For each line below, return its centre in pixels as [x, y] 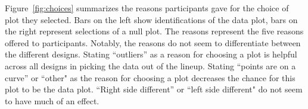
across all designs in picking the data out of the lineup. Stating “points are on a [150, 65]
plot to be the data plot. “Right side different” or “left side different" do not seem [154, 89]
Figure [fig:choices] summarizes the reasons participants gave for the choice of [147, 8]
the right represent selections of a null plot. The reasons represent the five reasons [154, 31]
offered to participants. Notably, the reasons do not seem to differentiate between [153, 42]
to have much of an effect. [52, 100]
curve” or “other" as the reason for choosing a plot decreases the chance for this [150, 77]
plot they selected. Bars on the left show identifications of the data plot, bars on [151, 19]
